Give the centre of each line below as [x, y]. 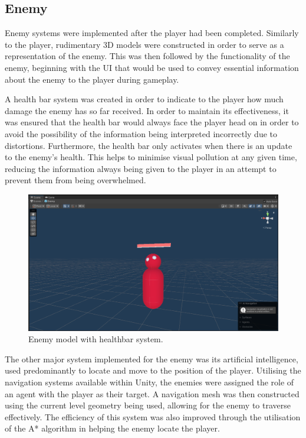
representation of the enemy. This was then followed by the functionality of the [147, 56]
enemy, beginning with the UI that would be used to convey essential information [152, 67]
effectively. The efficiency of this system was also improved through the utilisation [153, 416]
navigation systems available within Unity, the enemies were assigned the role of [149, 382]
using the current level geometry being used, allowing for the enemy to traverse [148, 405]
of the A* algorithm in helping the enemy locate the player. [112, 428]
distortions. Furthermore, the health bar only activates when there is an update [149, 145]
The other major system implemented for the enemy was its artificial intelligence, [152, 358]
